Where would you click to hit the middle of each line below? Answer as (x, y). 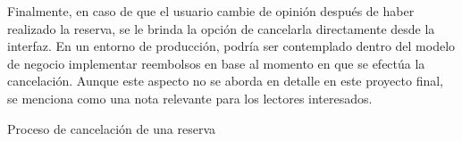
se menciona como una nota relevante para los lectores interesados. (190, 98)
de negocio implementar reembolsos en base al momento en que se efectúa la (216, 63)
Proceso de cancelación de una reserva (111, 128)
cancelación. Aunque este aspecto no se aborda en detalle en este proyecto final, (225, 81)
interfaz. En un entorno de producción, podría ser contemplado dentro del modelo (231, 46)
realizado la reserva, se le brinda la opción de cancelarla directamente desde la (221, 28)
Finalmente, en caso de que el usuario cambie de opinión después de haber (211, 11)
